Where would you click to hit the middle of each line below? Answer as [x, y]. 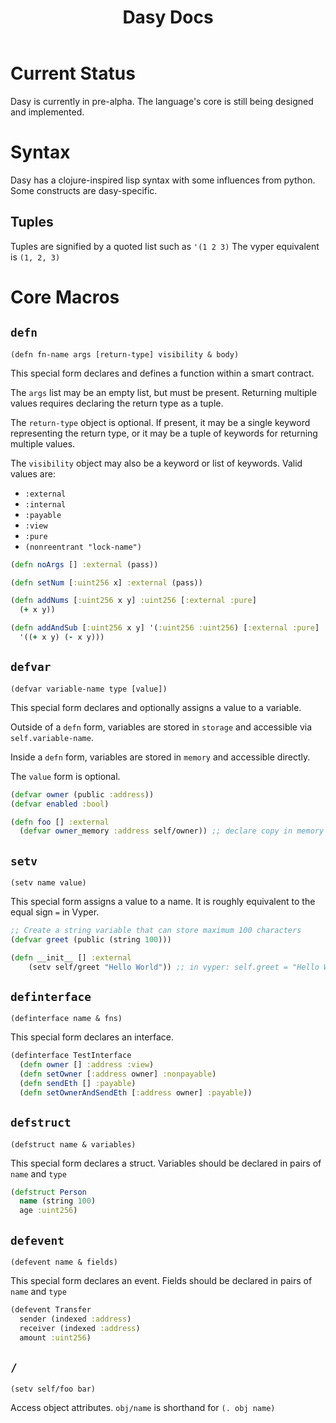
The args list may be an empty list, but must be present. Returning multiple [164, 392]
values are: [33, 473]
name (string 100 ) [58, 1201]
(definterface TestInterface [71, 1056]
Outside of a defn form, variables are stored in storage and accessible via [161, 727]
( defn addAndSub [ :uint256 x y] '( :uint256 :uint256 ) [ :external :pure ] [165, 628]
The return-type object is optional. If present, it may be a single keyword [160, 422]
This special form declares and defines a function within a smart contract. [162, 373]
